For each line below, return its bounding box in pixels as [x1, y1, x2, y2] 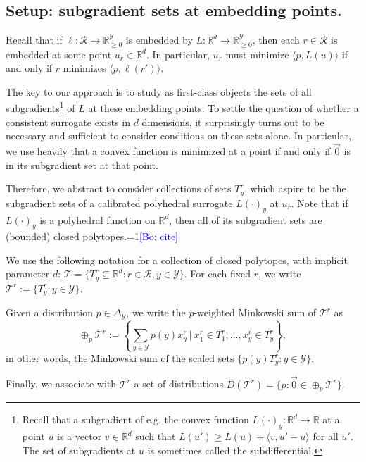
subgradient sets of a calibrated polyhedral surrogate [6, 195, 233, 210]
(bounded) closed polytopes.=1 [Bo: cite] [6, 229, 178, 244]
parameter [6, 266, 50, 281]
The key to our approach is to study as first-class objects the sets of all [6, 84, 312, 99]
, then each [252, 32, 300, 47]
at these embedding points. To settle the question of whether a [88, 101, 359, 115]
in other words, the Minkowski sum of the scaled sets [6, 351, 234, 365]
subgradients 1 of [6, 99, 75, 115]
